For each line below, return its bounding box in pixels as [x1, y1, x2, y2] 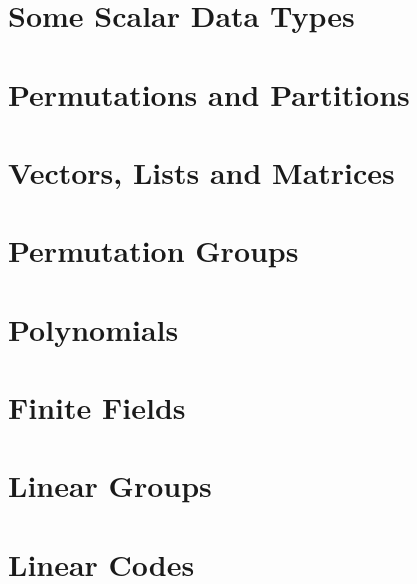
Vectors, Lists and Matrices [8, 151, 395, 192]
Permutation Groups [8, 230, 299, 271]
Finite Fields [8, 387, 186, 428]
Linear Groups [8, 465, 212, 506]
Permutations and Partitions [8, 73, 410, 114]
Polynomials [8, 308, 179, 349]
